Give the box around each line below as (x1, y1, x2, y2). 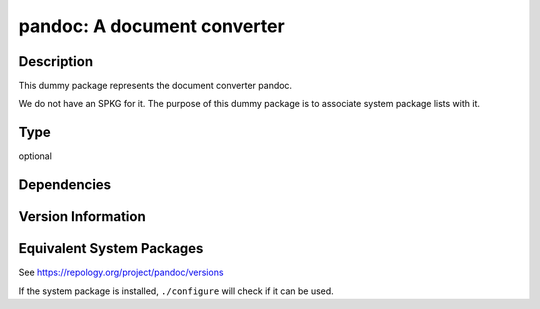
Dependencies (18, 176, 112, 194)
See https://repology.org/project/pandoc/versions (18, 266, 224, 279)
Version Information (18, 208, 146, 225)
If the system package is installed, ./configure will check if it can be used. (18, 285, 334, 297)
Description (18, 53, 94, 70)
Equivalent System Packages (18, 240, 204, 257)
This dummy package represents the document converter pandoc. (18, 80, 293, 92)
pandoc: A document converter (18, 15, 285, 37)
